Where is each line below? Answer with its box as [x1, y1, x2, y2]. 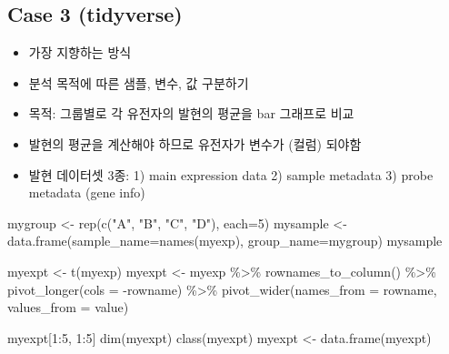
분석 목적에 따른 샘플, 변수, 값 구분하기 [28, 73, 249, 92]
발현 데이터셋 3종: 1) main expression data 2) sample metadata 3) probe [28, 165, 434, 184]
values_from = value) [7, 298, 129, 317]
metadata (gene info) [28, 183, 145, 202]
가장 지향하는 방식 [28, 43, 132, 62]
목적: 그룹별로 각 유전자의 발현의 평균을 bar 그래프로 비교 [28, 104, 354, 123]
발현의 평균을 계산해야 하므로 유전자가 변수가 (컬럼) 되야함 [28, 134, 362, 153]
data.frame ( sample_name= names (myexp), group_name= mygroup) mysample [7, 231, 443, 250]
